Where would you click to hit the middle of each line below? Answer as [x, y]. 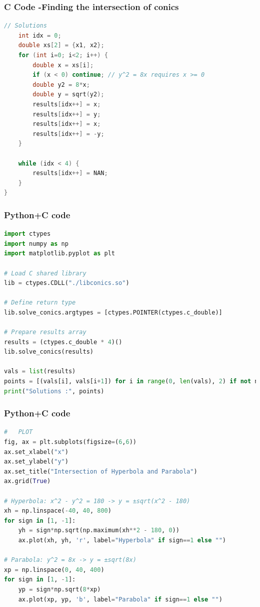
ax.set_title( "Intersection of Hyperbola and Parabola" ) [101, 471]
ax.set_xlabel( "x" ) [36, 452]
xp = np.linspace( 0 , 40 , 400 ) [54, 570]
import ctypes [27, 234]
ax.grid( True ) [27, 481]
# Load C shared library [45, 273]
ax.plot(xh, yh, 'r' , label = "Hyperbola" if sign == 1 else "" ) [122, 540]
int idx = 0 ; [40, 35]
